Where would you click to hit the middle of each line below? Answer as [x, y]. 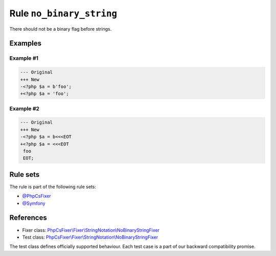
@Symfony [34, 203]
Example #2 [25, 108]
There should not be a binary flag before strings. [61, 29]
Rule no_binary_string [63, 13]
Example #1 [24, 58]
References [28, 218]
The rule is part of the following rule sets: [53, 187]
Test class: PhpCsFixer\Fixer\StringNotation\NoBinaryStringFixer [90, 237]
